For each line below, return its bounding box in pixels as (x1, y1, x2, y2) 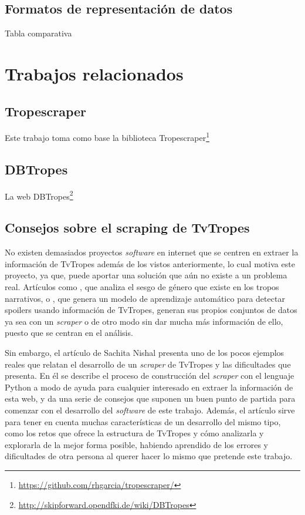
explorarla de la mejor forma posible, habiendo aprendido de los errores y (5, 438, 268, 450)
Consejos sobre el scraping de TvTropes (5, 218, 250, 237)
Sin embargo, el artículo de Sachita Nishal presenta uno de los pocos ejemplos (5, 346, 284, 359)
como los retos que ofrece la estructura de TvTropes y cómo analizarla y (5, 427, 264, 439)
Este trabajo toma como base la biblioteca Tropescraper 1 (5, 130, 210, 144)
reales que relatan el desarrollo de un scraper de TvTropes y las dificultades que (5, 358, 291, 370)
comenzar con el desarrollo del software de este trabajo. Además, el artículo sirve (5, 404, 295, 416)
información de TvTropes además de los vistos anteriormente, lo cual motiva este (5, 257, 295, 270)
